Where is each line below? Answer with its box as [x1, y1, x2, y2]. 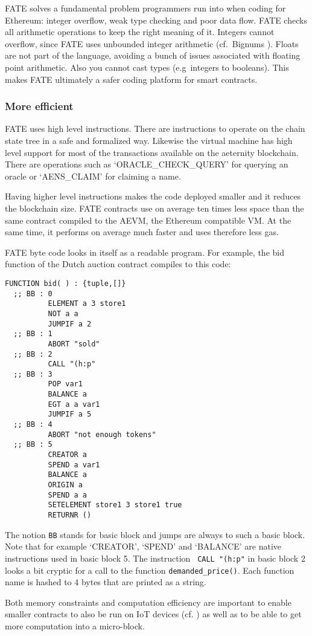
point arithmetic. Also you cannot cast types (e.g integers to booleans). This [5, 60, 289, 73]
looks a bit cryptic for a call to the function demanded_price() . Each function [5, 563, 294, 576]
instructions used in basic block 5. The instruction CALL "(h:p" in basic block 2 [5, 551, 305, 564]
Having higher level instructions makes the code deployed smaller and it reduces [5, 190, 301, 203]
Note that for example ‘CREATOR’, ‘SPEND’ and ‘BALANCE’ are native [5, 540, 282, 553]
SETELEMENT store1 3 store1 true [48, 501, 182, 510]
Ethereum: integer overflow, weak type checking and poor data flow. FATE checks [5, 13, 307, 26]
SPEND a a [48, 490, 88, 499]
